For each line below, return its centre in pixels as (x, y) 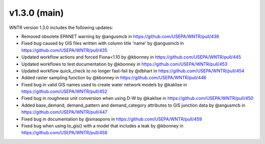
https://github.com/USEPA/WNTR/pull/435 (64, 50)
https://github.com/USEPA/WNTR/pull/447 (64, 112)
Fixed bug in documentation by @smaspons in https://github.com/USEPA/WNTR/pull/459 (112, 119)
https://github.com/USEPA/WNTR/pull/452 (64, 91)
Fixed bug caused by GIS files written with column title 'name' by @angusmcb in (103, 43)
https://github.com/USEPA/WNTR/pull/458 (64, 133)
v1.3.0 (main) (36, 13)
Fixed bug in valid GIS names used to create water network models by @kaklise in (104, 85)
